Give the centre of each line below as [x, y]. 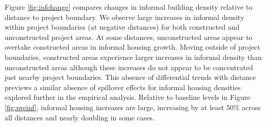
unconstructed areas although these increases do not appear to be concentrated [129, 67]
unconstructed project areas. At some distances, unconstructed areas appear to [129, 37]
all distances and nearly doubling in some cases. [80, 117]
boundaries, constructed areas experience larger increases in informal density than [133, 57]
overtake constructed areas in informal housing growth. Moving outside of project [132, 47]
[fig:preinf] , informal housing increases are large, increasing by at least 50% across [133, 107]
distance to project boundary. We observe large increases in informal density [125, 17]
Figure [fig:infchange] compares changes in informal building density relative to [129, 7]
